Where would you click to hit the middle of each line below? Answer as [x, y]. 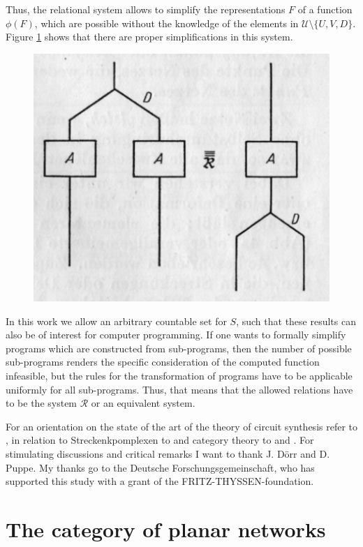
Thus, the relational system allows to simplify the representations [146, 9]
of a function [325, 9]
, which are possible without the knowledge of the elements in [166, 23]
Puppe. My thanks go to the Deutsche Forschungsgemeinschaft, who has [160, 467]
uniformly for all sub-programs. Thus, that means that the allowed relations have [179, 389]
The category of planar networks [166, 529]
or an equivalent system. [143, 403]
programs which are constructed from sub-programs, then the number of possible [179, 348]
